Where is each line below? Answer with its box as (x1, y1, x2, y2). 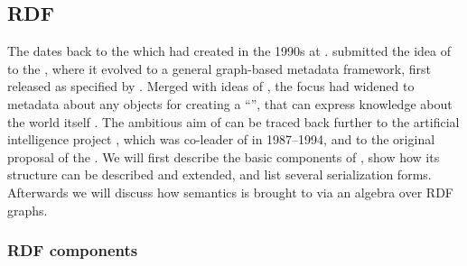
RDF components (7, 239, 138, 261)
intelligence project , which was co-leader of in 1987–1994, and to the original (7, 130, 435, 149)
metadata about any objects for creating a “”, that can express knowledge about (7, 94, 453, 113)
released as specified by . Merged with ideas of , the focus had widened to (7, 77, 415, 96)
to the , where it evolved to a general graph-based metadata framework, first (7, 59, 431, 78)
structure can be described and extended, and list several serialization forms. (7, 165, 432, 184)
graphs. (7, 200, 48, 219)
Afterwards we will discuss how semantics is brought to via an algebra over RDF (7, 182, 453, 201)
